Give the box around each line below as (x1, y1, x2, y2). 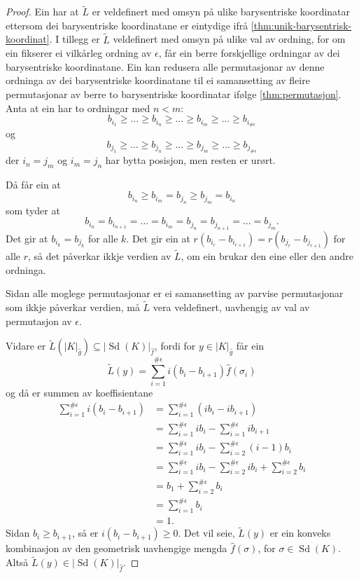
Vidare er (6, 338, 46, 353)
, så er (71, 525, 99, 540)
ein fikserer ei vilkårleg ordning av (6, 46, 152, 60)
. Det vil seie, (178, 525, 235, 540)
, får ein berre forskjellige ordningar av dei (158, 46, 340, 60)
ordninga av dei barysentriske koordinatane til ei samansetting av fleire (6, 73, 310, 88)
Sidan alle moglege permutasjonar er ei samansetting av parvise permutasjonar (6, 286, 344, 301)
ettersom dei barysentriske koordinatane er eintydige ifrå (6, 18, 248, 32)
